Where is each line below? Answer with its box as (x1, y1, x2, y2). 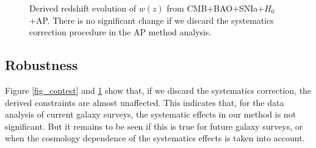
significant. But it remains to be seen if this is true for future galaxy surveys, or (5, 119, 303, 132)
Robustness (5, 55, 78, 74)
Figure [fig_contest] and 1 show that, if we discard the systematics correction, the (5, 83, 312, 96)
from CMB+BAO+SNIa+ (167, 2, 265, 14)
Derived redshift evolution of (29, 2, 136, 14)
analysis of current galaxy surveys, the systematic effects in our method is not (5, 108, 296, 121)
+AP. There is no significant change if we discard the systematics (29, 13, 274, 26)
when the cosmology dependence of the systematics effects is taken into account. (5, 132, 305, 144)
